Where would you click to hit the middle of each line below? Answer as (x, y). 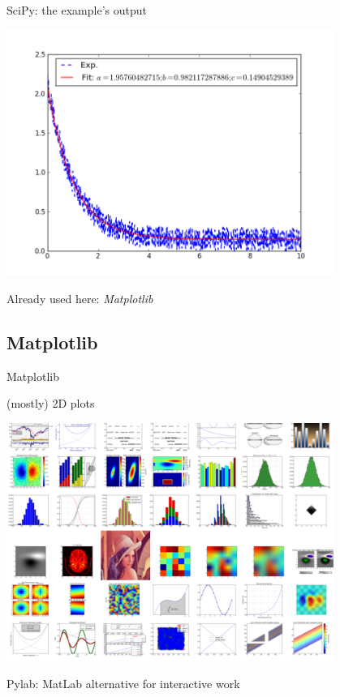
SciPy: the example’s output (77, 10)
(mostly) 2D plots (51, 403)
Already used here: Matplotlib (80, 299)
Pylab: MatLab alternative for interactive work (123, 683)
